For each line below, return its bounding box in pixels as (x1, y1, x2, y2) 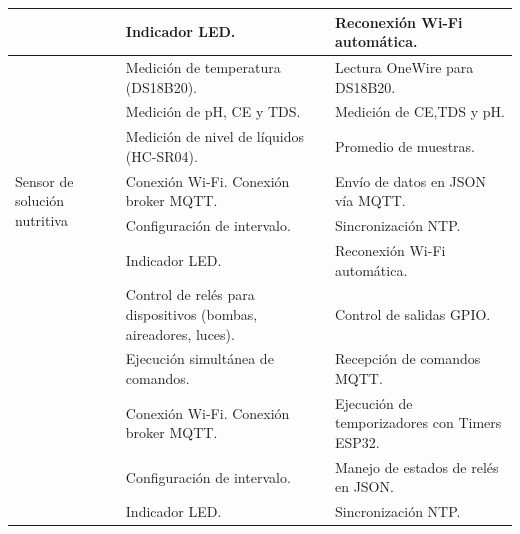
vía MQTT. (334, 190, 406, 211)
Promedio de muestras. (334, 136, 475, 157)
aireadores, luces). (125, 323, 235, 344)
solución (15, 190, 65, 211)
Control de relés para (125, 284, 255, 305)
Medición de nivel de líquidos (125, 126, 305, 147)
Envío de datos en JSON (334, 170, 486, 191)
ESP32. (334, 432, 380, 453)
